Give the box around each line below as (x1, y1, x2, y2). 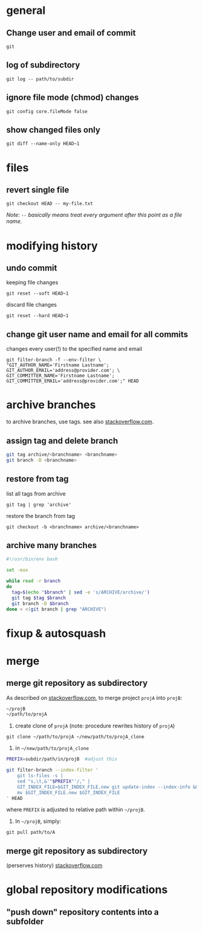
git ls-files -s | (17, 773, 63, 779)
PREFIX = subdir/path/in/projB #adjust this (6, 756, 118, 763)
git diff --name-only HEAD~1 (6, 141, 80, 147)
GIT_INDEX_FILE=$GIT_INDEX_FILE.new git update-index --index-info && (17, 784, 199, 790)
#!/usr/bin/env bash (6, 556, 59, 562)
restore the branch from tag (6, 512, 76, 519)
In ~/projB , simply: (14, 817, 62, 825)
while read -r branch (6, 578, 61, 584)
